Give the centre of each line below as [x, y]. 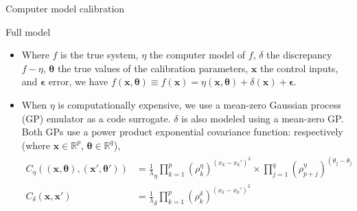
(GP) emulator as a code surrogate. [96, 118]
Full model [28, 31]
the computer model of [197, 55]
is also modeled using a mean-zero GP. [263, 118]
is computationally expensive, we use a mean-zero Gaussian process [199, 104]
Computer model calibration [65, 8]
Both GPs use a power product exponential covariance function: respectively [182, 132]
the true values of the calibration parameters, [153, 68]
